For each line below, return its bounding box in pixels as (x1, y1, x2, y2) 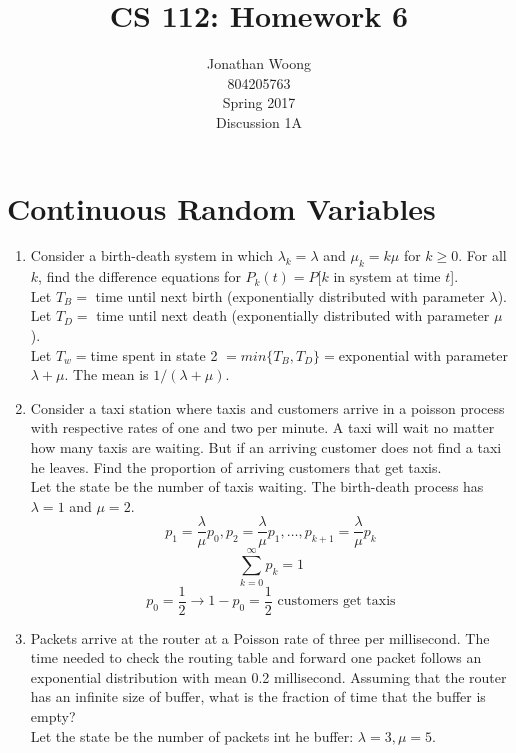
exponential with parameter (338, 344, 508, 365)
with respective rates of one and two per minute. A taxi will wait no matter (30, 417, 495, 438)
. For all (458, 245, 507, 266)
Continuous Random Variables (7, 187, 436, 228)
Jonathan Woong (206, 53, 312, 74)
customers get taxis (277, 594, 396, 609)
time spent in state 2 (90, 344, 218, 365)
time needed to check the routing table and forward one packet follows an (30, 647, 482, 668)
